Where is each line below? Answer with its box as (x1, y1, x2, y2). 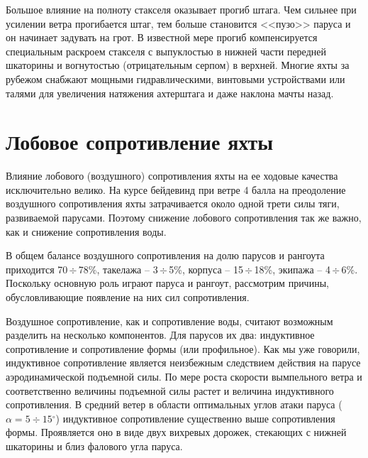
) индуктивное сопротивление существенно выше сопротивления (55, 410, 335, 425)
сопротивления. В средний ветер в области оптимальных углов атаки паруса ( (6, 397, 342, 412)
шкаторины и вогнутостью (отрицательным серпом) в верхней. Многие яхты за (6, 58, 350, 72)
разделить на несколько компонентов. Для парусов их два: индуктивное (6, 327, 315, 342)
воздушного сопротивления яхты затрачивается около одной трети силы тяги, (6, 196, 340, 211)
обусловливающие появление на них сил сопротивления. (6, 290, 250, 305)
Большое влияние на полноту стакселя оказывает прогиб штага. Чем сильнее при (6, 2, 357, 16)
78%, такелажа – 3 (78, 261, 158, 276)
